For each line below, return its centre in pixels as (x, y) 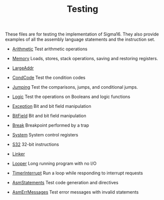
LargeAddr (23, 68)
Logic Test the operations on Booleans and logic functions (71, 97)
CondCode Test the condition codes (49, 78)
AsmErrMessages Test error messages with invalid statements (75, 192)
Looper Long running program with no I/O (54, 164)
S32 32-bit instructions (36, 144)
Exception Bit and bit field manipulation (52, 106)
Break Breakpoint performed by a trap (51, 125)
